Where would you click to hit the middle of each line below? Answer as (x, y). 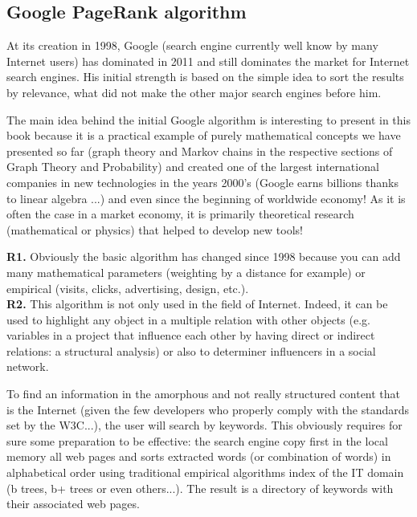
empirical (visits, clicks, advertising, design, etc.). (128, 288)
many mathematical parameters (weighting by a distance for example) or (186, 272)
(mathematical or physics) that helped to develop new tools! (155, 229)
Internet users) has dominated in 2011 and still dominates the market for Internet (208, 61)
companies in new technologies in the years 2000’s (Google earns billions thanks (202, 182)
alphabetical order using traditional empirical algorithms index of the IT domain (205, 472)
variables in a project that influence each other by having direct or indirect (191, 335)
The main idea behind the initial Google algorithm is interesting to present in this (208, 119)
